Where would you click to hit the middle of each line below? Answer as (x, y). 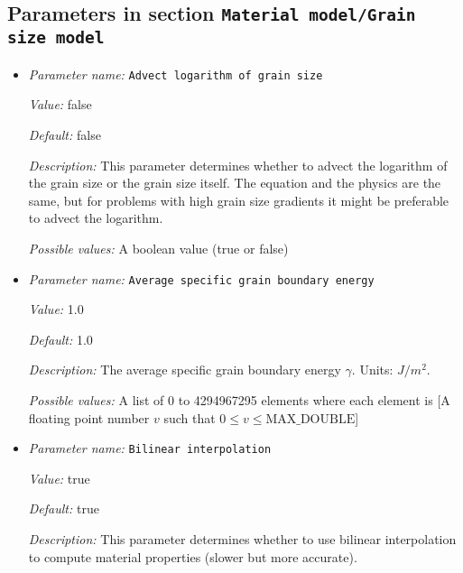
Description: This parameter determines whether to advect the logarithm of (238, 165)
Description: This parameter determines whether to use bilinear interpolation (242, 539)
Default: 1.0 (60, 339)
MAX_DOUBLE (310, 419)
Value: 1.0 (56, 309)
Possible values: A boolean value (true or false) (158, 248)
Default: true (64, 508)
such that (190, 417)
